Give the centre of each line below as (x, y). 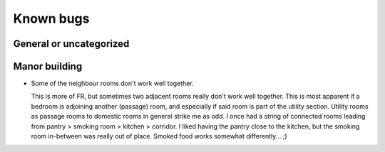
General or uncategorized (71, 44)
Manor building (48, 66)
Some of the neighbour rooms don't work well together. (112, 83)
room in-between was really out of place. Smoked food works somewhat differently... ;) (159, 136)
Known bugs (51, 18)
